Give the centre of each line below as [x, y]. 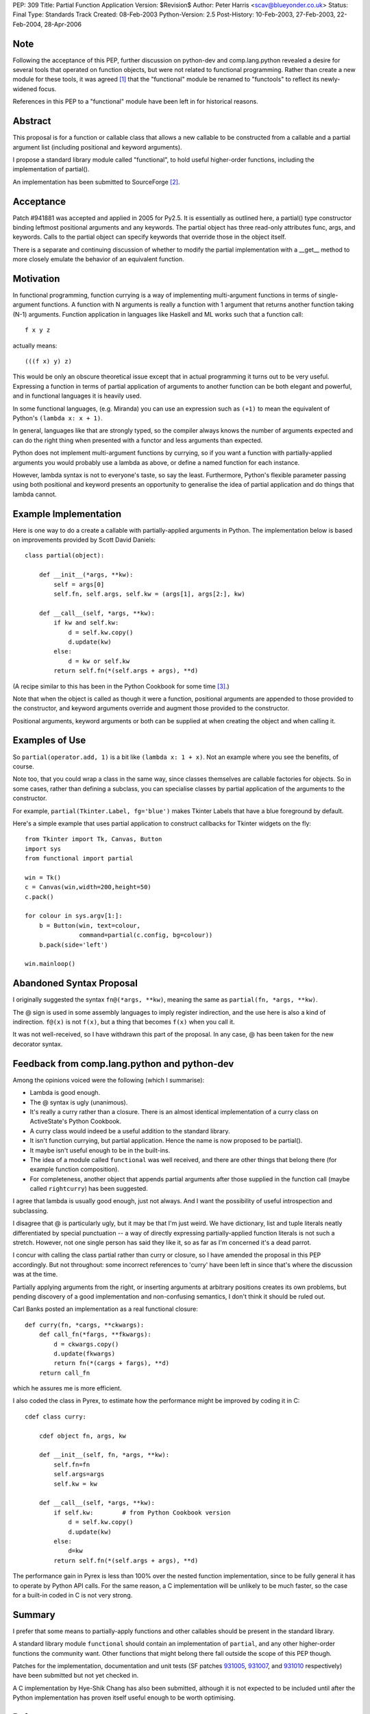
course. [23, 766]
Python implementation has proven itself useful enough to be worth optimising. [124, 1698]
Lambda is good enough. [65, 1093]
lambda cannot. [35, 494]
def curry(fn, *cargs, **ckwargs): [85, 1325]
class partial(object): [65, 556]
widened [25, 88]
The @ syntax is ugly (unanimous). [79, 1102]
